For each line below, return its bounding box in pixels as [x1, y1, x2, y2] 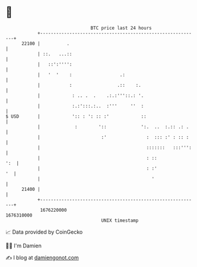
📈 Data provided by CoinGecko [5, 228, 83, 235]
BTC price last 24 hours [90, 25, 152, 31]
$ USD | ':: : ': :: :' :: [5, 113, 147, 120]
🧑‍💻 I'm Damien [5, 242, 42, 249]
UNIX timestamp [101, 217, 139, 224]
